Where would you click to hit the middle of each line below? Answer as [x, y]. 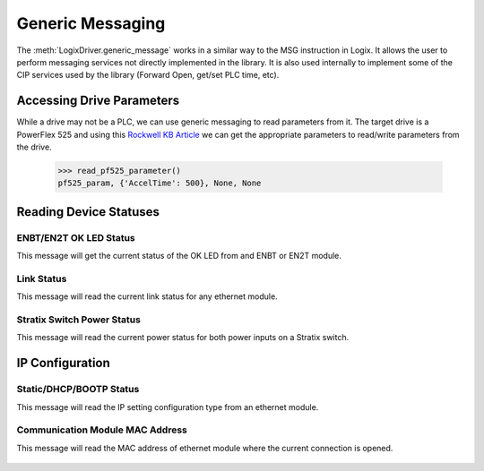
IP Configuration [64, 363]
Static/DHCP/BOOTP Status [78, 390]
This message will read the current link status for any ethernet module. [147, 296]
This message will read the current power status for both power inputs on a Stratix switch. [183, 338]
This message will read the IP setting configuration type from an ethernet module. [168, 407]
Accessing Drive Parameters [98, 101]
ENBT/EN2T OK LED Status [76, 237]
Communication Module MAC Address [102, 430]
